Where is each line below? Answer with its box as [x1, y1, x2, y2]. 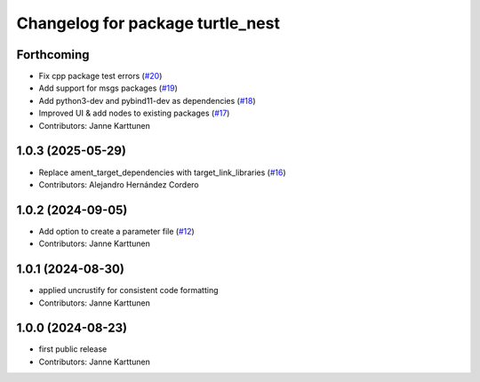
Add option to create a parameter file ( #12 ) [38, 226, 195, 236]
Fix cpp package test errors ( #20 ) [38, 71, 163, 82]
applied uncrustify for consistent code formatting [38, 285, 219, 296]
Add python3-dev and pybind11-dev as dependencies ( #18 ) [38, 95, 257, 106]
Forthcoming [16, 47, 90, 62]
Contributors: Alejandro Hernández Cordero [38, 179, 199, 190]
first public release [38, 344, 108, 354]
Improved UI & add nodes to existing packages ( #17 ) [38, 107, 230, 119]
